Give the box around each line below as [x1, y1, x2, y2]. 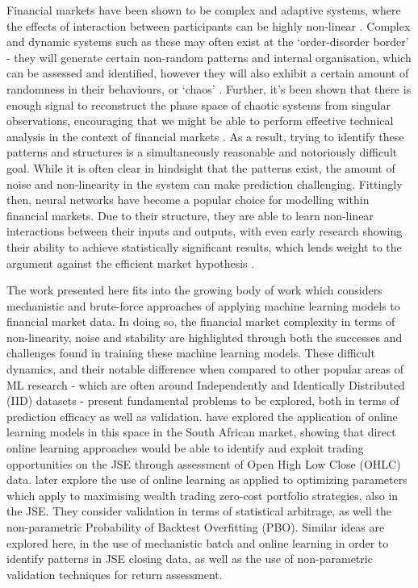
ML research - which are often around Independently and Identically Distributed [6, 376, 405, 393]
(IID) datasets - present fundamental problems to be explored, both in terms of [6, 392, 399, 409]
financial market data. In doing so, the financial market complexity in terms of [6, 313, 395, 330]
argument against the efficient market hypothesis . [6, 254, 255, 271]
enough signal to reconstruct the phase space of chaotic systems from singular [6, 96, 391, 113]
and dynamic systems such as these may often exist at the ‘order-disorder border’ [6, 33, 409, 50]
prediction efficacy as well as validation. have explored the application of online [6, 407, 398, 424]
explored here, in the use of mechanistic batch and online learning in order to [6, 534, 389, 551]
